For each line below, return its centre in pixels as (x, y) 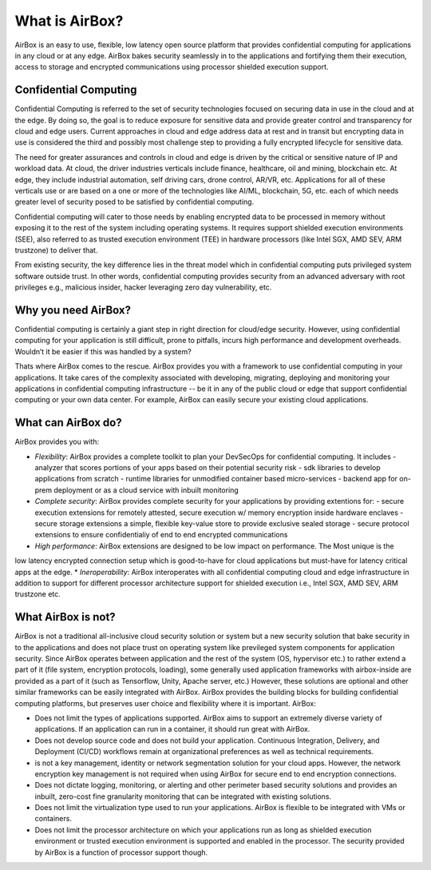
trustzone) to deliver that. (56, 250)
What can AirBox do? (69, 423)
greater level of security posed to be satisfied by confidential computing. (134, 202)
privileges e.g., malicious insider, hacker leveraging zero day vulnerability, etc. (143, 287)
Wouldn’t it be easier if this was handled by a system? (103, 351)
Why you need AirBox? (73, 310)
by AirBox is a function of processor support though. (121, 852)
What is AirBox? (69, 21)
